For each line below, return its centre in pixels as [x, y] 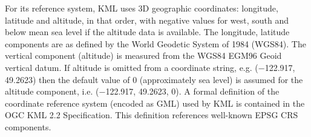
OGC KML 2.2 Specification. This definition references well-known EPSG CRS [152, 115]
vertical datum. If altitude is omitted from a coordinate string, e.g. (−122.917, [150, 67]
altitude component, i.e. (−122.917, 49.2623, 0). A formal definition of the [142, 91]
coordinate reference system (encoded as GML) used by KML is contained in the [155, 103]
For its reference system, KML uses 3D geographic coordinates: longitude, [142, 8]
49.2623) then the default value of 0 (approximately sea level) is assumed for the [154, 79]
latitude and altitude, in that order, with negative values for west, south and [147, 20]
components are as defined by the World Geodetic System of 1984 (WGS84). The [155, 43]
